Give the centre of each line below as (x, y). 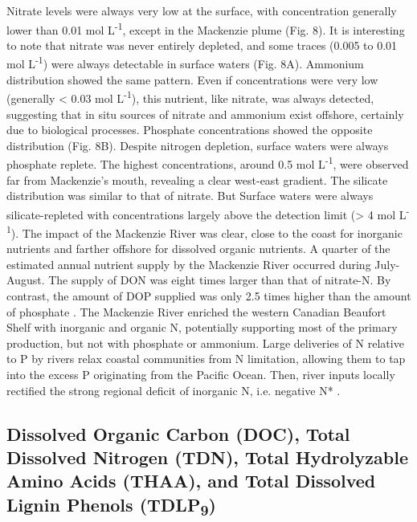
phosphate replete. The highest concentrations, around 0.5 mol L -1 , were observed (208, 163)
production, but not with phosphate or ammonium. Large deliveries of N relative (205, 343)
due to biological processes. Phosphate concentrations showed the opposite (190, 130)
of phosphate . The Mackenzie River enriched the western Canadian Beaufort (196, 311)
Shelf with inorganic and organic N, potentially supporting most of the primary (202, 327)
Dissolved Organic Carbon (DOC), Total (178, 433)
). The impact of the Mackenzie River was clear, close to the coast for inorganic (206, 232)
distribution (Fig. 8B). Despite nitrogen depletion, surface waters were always (198, 145)
